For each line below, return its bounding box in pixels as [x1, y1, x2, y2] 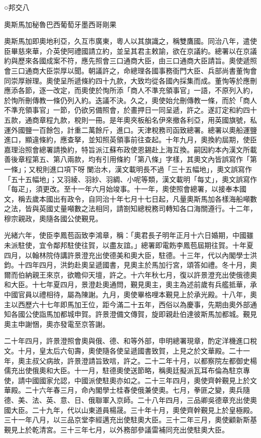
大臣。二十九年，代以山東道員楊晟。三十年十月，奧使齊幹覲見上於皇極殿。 [11, 404, 257, 415]
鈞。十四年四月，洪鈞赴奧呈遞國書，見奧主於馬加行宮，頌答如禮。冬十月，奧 [4, 259, 257, 270]
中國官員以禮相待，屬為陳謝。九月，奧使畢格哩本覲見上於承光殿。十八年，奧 [4, 289, 257, 300]
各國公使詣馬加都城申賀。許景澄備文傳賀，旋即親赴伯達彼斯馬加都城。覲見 [11, 309, 257, 319]
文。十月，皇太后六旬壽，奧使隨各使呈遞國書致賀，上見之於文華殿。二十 [4, 345, 243, 356]
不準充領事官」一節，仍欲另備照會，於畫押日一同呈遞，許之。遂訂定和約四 [4, 105, 250, 115]
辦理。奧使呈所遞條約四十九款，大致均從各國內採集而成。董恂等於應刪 [25, 75, 257, 85]
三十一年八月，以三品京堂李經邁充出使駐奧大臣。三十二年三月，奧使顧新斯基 [4, 414, 257, 425]
